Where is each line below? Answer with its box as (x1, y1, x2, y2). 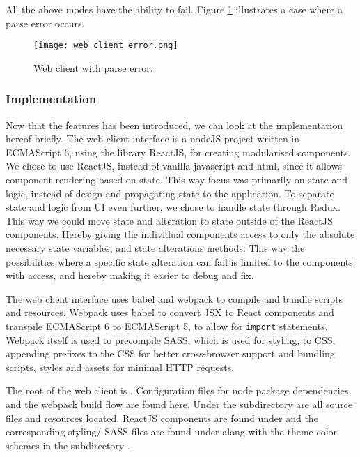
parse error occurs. (6, 15, 85, 30)
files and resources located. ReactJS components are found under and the (6, 410, 318, 425)
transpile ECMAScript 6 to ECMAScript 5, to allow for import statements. (6, 318, 328, 333)
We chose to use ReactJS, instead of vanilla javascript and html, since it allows (6, 158, 343, 173)
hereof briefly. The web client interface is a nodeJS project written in (6, 131, 300, 146)
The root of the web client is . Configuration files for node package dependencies (6, 383, 349, 398)
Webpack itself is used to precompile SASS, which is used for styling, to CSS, (6, 332, 336, 347)
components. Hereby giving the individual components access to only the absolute (6, 227, 355, 241)
